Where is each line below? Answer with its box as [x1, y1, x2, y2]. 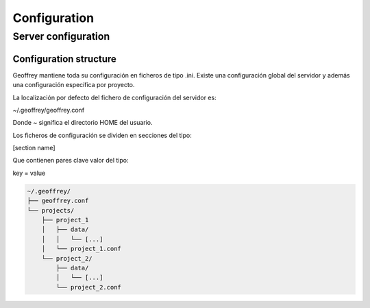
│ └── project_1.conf [41, 245, 121, 253]
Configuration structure [12, 53, 116, 64]
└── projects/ [27, 206, 75, 214]
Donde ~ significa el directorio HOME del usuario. [12, 119, 153, 127]
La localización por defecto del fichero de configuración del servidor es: [12, 93, 217, 102]
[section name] [12, 144, 56, 152]
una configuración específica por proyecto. [12, 81, 135, 89]
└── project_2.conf [56, 283, 121, 291]
